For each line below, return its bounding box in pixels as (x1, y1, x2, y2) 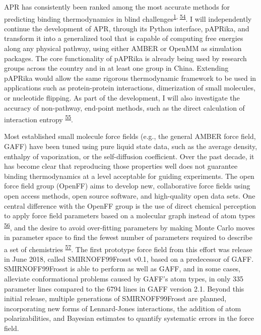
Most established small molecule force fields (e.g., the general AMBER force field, (4, 131, 256, 141)
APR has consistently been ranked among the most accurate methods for (4, 2, 230, 12)
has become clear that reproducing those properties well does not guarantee (4, 161, 238, 171)
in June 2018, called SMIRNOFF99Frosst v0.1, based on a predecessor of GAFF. (4, 253, 254, 264)
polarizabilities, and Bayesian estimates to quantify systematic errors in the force (4, 313, 254, 323)
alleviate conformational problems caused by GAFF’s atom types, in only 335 (4, 273, 243, 284)
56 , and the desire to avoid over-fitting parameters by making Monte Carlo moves (4, 220, 255, 232)
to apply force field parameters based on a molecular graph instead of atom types (4, 210, 255, 221)
